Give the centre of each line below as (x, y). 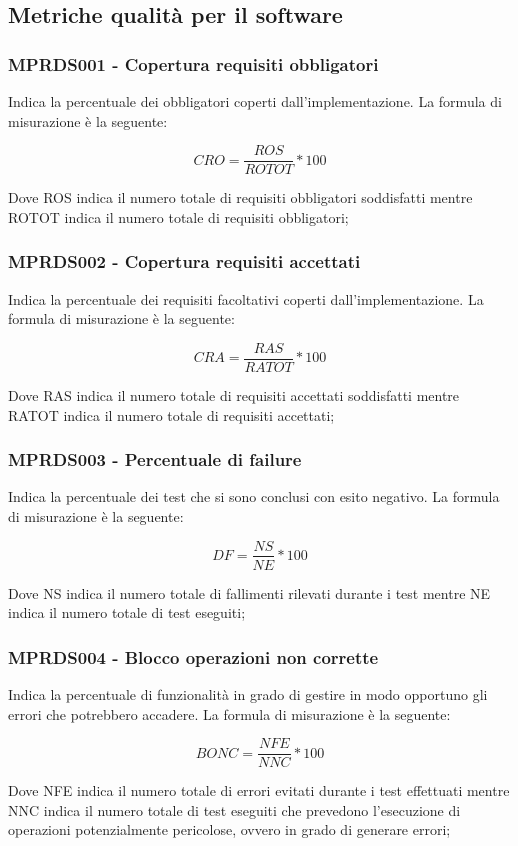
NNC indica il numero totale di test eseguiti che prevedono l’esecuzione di (234, 809)
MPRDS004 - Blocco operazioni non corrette (193, 656)
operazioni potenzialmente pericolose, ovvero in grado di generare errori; (229, 829)
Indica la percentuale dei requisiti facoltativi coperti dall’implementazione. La (246, 298)
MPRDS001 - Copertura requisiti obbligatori (193, 63)
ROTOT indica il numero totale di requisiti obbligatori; (178, 216)
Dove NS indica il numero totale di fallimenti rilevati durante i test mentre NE (249, 592)
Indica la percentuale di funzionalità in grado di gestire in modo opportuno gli (248, 693)
